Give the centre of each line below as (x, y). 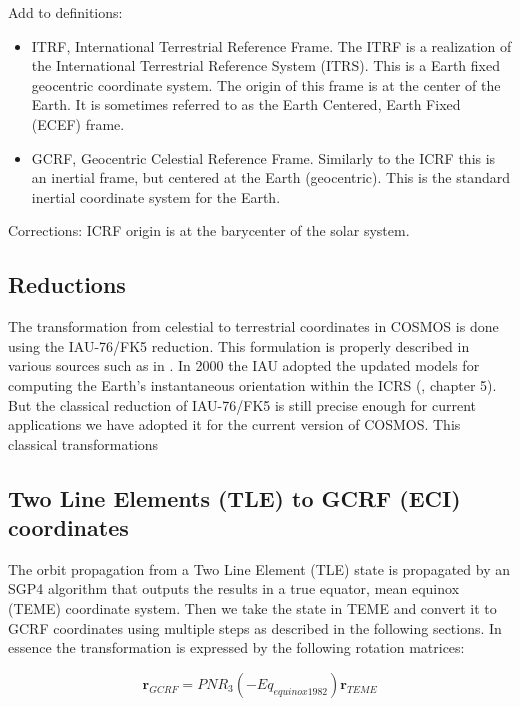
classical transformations (83, 443)
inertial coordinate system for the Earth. (156, 196)
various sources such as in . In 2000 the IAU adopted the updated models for (244, 365)
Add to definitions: (65, 12)
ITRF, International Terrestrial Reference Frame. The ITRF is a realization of (271, 45)
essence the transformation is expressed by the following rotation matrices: (236, 647)
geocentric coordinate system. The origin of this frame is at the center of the (266, 84)
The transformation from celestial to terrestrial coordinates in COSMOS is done (253, 326)
